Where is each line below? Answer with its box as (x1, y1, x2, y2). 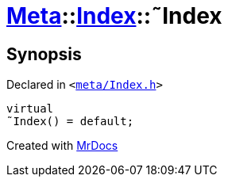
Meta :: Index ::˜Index (6, 2, 222, 29)
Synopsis (6, 44, 82, 64)
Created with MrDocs (6, 139, 118, 153)
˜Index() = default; (6, 115, 134, 128)
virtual (6, 102, 54, 116)
